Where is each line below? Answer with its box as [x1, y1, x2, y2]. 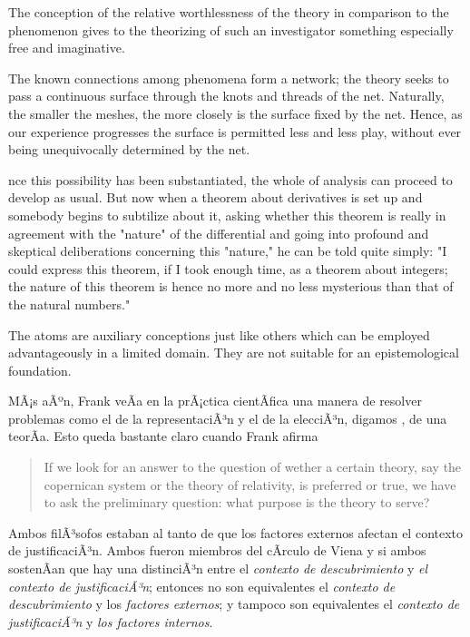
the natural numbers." [8, 294, 131, 313]
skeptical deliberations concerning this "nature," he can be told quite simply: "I [8, 241, 447, 260]
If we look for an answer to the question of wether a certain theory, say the [44, 457, 462, 476]
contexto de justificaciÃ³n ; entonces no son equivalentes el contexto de [8, 576, 396, 595]
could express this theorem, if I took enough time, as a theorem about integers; [8, 259, 448, 278]
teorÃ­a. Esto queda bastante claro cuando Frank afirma [8, 426, 318, 446]
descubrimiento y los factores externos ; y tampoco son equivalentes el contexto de [8, 594, 460, 613]
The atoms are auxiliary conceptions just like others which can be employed [8, 325, 430, 344]
